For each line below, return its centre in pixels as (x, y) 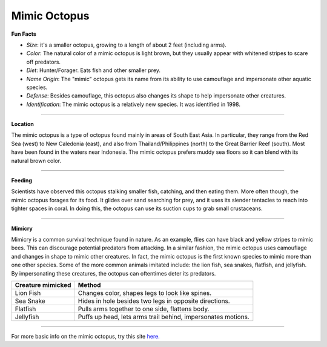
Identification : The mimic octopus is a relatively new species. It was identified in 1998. (133, 104)
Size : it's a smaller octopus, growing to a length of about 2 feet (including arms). (127, 45)
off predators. (43, 62)
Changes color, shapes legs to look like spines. (145, 292)
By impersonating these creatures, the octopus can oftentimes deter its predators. (114, 273)
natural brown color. (36, 160)
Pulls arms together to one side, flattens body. (144, 309)
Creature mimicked (43, 285)
